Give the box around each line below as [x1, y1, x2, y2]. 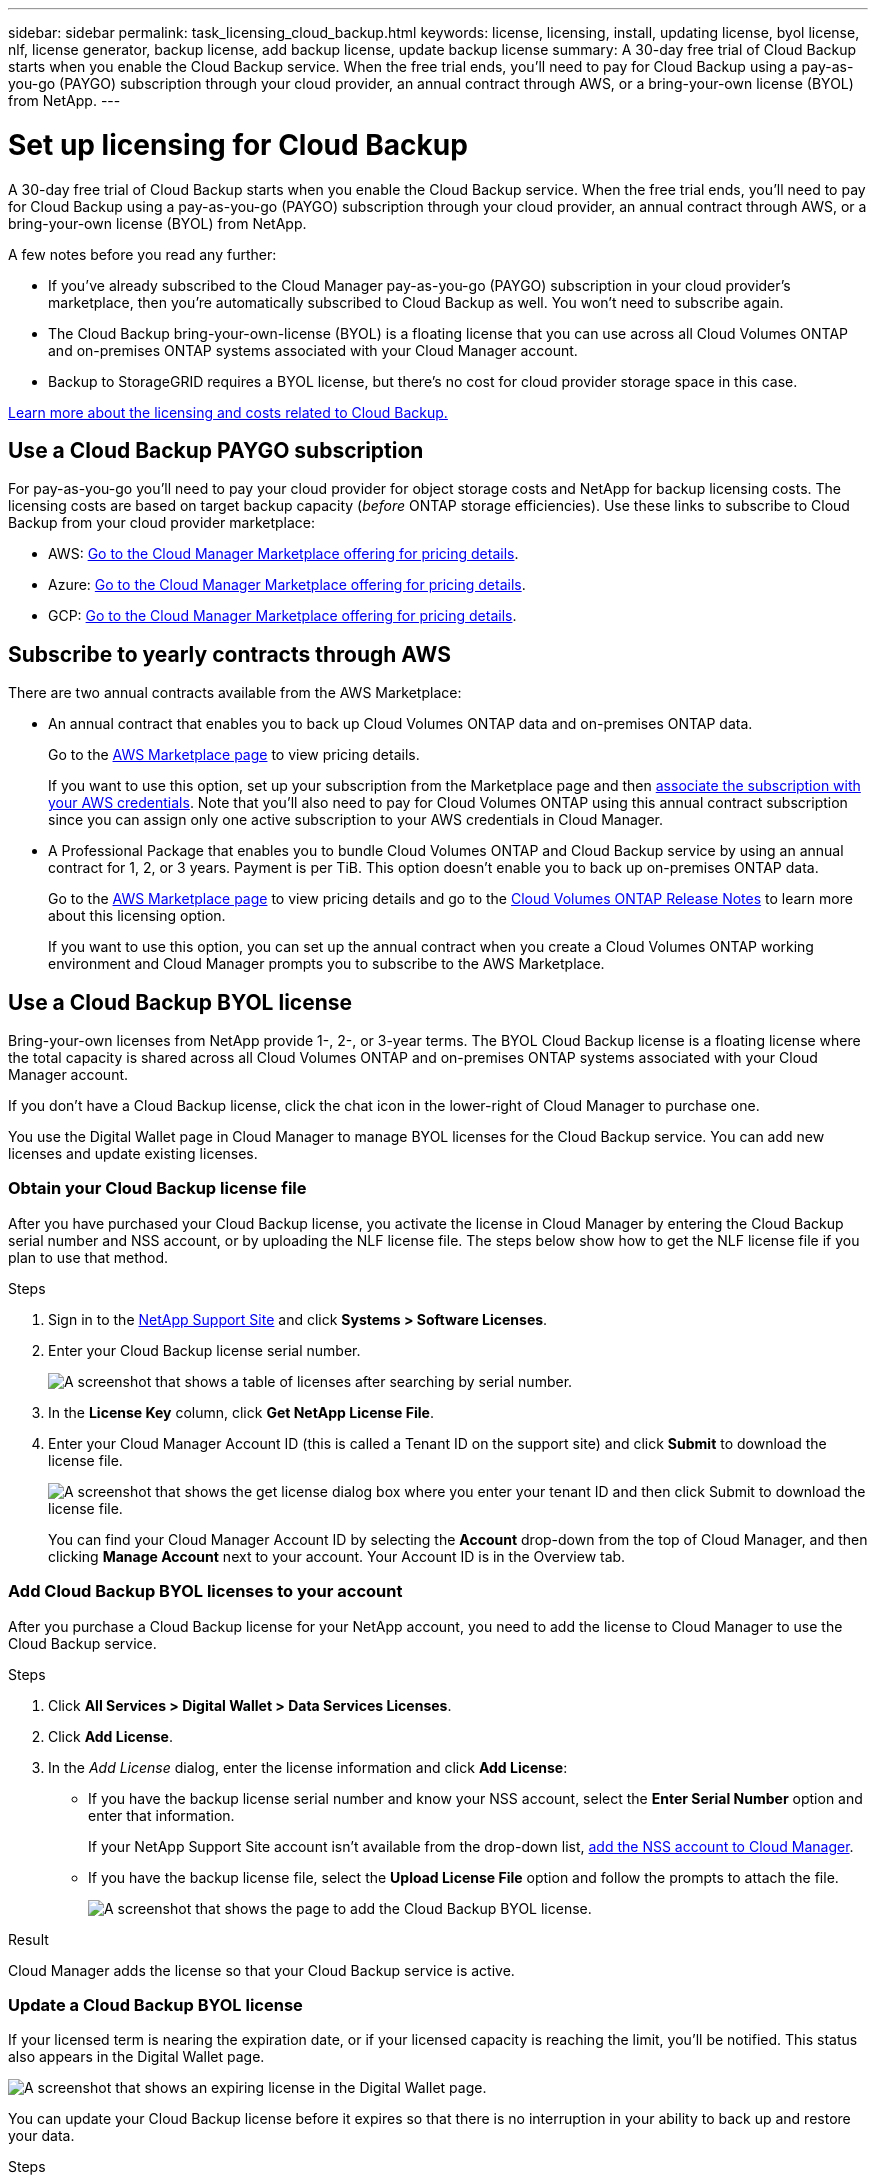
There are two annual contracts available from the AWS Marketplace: [8, 684, 462, 702]
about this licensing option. [48, 907, 226, 925]
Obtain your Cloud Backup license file [8, 1178, 307, 1199]
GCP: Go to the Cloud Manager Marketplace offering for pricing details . [48, 607, 517, 625]
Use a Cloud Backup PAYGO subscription [8, 437, 424, 463]
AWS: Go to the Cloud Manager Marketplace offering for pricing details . [48, 545, 519, 563]
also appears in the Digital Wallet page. [8, 2048, 265, 2066]
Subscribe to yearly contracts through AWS [8, 641, 451, 667]
